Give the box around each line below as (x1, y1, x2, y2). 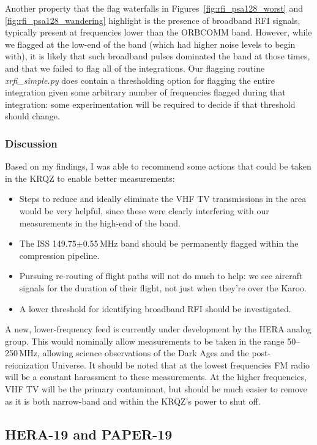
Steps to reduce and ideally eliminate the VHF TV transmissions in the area (19, 192, 307, 205)
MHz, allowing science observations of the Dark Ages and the (19, 346, 249, 359)
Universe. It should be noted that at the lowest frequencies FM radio (51, 358, 310, 371)
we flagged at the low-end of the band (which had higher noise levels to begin (5, 37, 296, 50)
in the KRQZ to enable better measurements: (5, 171, 175, 184)
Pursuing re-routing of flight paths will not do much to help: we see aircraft (19, 269, 303, 282)
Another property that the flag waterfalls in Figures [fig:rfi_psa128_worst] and (5, 2, 303, 14)
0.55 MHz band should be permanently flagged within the (83, 237, 299, 250)
